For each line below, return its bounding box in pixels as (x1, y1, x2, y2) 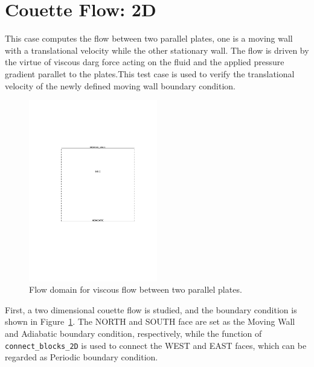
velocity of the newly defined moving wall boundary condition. (5, 79, 235, 92)
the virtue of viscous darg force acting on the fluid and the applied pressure (5, 56, 284, 68)
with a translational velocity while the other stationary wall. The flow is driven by (5, 43, 309, 56)
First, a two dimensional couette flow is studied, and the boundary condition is (5, 303, 297, 316)
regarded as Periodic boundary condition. (5, 351, 158, 363)
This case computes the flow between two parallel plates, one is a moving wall (5, 32, 293, 45)
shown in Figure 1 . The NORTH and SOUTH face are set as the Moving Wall (5, 315, 295, 328)
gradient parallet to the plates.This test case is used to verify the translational (5, 67, 295, 80)
